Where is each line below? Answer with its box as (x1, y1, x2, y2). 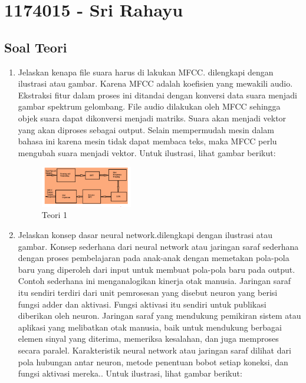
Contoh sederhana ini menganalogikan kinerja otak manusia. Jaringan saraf (18, 275, 291, 287)
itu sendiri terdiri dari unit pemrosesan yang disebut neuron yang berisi (18, 286, 278, 299)
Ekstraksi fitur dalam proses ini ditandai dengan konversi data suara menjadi (18, 88, 297, 101)
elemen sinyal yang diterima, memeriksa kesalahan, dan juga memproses (18, 332, 279, 345)
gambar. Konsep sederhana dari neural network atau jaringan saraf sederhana (18, 240, 299, 252)
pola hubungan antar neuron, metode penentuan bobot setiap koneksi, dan (18, 355, 288, 368)
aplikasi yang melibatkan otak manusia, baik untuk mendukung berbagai (18, 321, 282, 333)
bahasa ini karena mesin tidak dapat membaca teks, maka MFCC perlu (18, 135, 277, 147)
